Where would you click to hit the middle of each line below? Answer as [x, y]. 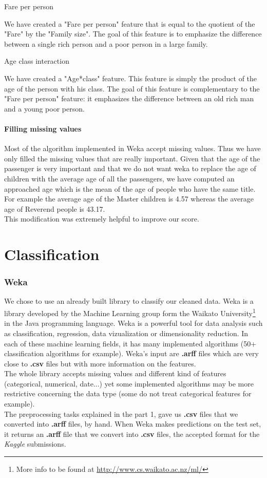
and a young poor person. [44, 108]
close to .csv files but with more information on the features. [100, 363]
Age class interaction [37, 61]
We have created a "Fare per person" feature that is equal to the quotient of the [130, 23]
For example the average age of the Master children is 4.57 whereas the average [129, 199]
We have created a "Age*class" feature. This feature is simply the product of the [131, 78]
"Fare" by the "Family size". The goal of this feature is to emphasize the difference [133, 34]
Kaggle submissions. [35, 444]
